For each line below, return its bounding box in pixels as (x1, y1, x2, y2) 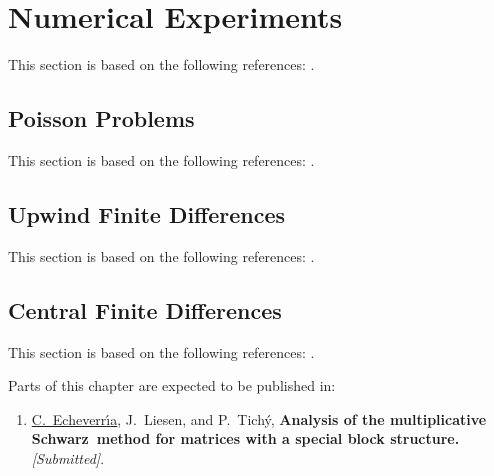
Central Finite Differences (8, 294, 282, 325)
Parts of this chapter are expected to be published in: (8, 375, 336, 396)
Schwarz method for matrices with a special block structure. (31, 428, 460, 449)
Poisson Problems (8, 103, 195, 134)
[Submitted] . (31, 447, 105, 468)
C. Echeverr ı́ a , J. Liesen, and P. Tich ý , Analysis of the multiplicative (31, 408, 487, 429)
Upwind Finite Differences (8, 198, 286, 229)
